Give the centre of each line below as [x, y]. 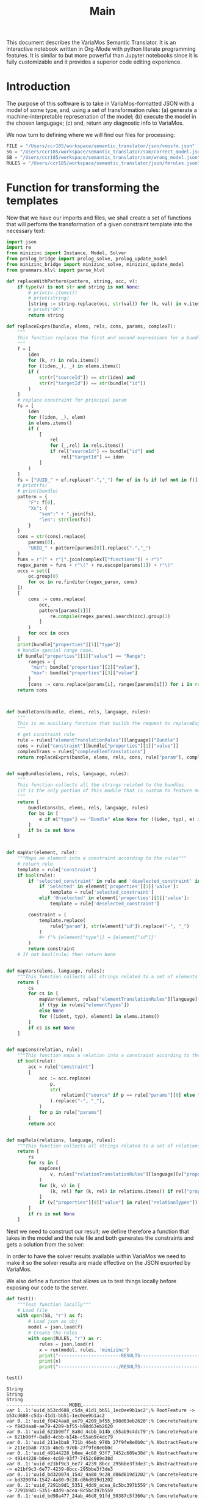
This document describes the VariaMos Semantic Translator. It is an [91, 42]
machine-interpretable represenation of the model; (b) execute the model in [101, 117]
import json [21, 242]
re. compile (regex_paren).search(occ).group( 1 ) [110, 616]
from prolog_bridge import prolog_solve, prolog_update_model [87, 259]
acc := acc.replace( [65, 1078]
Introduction [38, 87]
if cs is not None [52, 1028]
